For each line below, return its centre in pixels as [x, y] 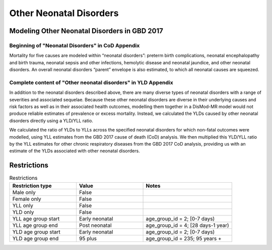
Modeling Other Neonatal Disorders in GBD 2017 [86, 31]
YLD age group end [36, 238]
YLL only [23, 205]
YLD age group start [36, 232]
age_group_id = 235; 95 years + [184, 238]
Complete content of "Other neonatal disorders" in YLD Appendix [91, 82]
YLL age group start [36, 218]
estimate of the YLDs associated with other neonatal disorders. [75, 151]
